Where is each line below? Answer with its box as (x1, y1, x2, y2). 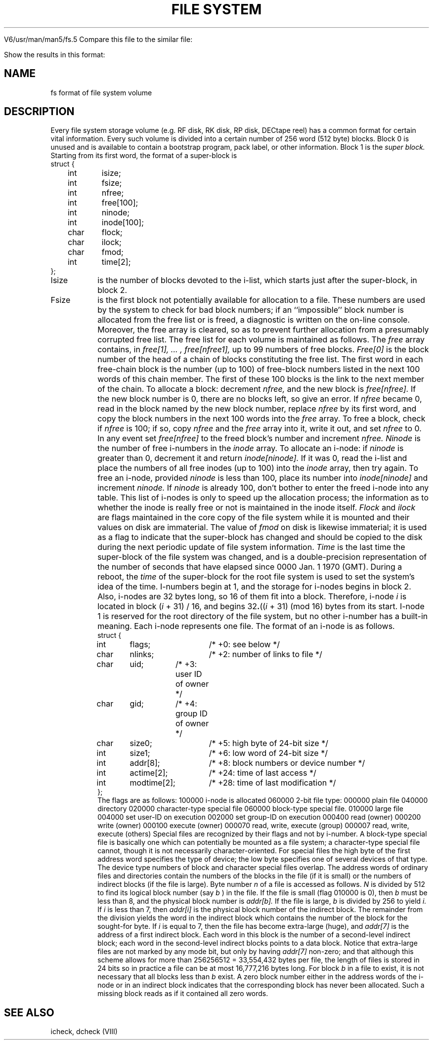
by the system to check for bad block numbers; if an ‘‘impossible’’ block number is (97, 305, 404, 315)
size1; (130, 748, 150, 758)
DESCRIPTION (4, 105, 75, 118)
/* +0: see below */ (209, 639, 280, 650)
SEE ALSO (4, 1006, 54, 1019)
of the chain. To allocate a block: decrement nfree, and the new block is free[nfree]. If (97, 384, 416, 394)
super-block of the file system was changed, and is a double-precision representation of (97, 552, 427, 562)
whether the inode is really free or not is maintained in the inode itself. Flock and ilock (97, 502, 416, 513)
